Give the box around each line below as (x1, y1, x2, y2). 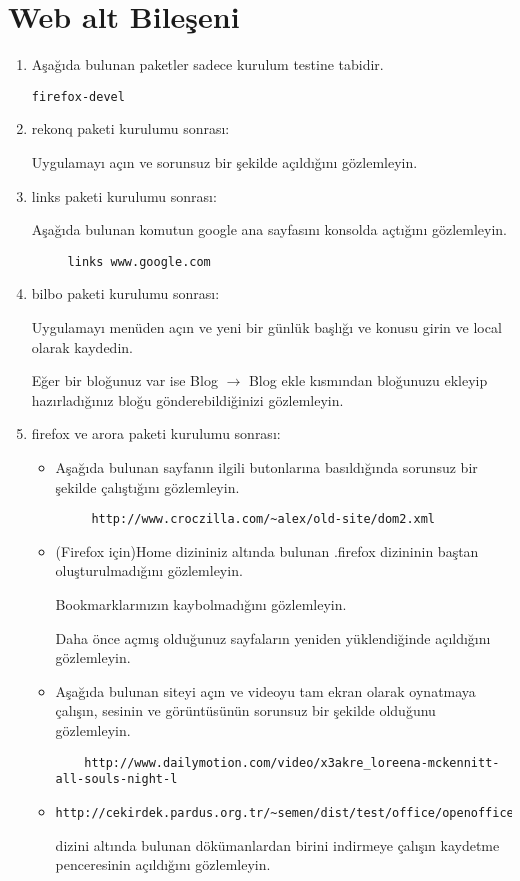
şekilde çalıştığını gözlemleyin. (55, 476, 240, 497)
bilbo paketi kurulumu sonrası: (31, 283, 220, 304)
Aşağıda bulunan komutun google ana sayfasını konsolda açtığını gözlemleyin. (31, 219, 507, 240)
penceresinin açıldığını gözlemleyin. (55, 854, 271, 875)
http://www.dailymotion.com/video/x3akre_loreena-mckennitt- (84, 755, 500, 770)
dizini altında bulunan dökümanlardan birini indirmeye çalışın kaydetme (55, 834, 500, 855)
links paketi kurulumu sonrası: (31, 185, 217, 206)
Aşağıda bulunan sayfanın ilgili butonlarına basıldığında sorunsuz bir (55, 456, 478, 477)
